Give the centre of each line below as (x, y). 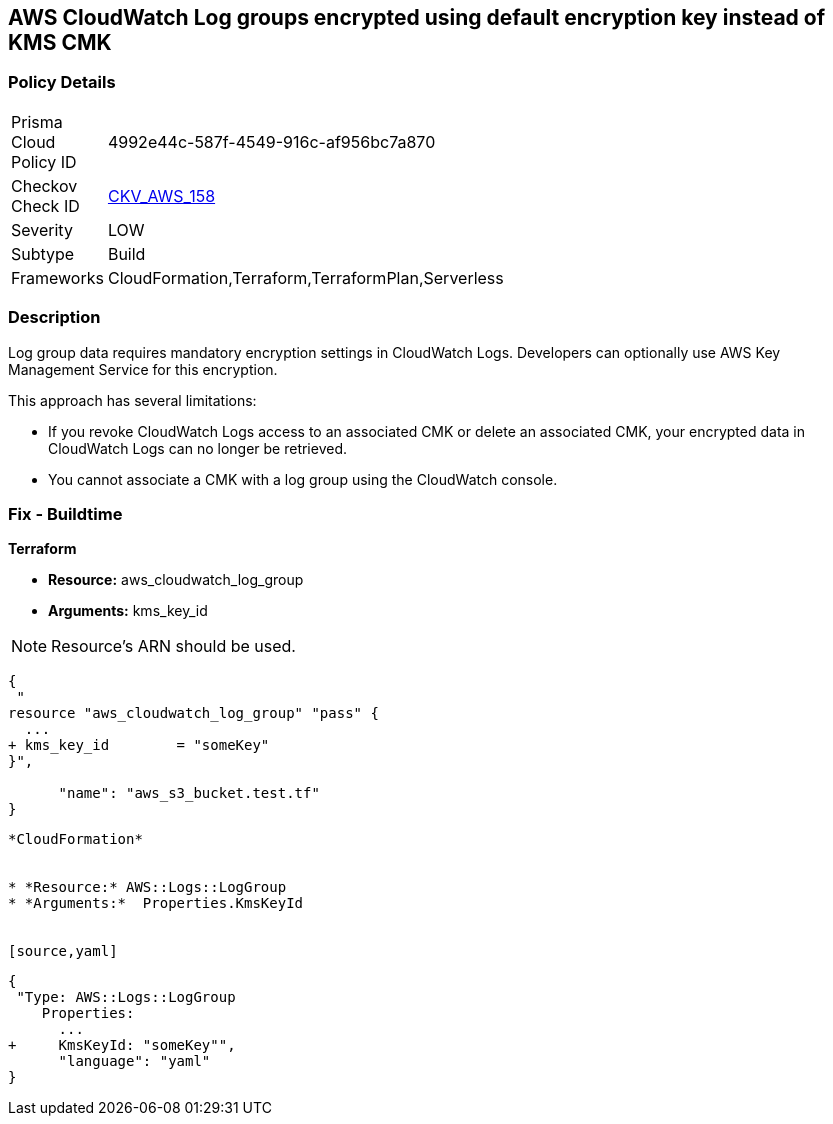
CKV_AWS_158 (161, 195)
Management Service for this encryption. (143, 369)
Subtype (43, 253)
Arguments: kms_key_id (128, 611)
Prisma (37, 121)
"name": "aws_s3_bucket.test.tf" (189, 793)
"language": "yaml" (134, 1061)
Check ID (45, 205)
